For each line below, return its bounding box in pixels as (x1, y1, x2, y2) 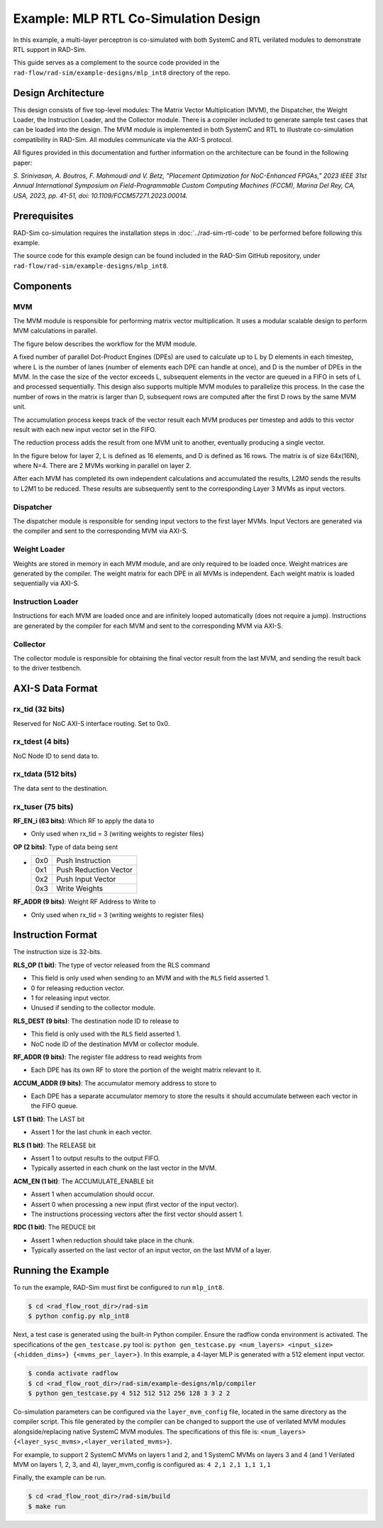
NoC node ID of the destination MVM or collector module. (30, 1039, 199, 1048)
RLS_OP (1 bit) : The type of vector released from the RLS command (13, 960, 211, 969)
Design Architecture (13, 87, 104, 99)
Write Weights (56, 884, 104, 894)
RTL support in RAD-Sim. (13, 45, 87, 53)
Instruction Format (13, 929, 98, 941)
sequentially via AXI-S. (13, 579, 79, 587)
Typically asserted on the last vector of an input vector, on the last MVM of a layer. (30, 1246, 272, 1255)
